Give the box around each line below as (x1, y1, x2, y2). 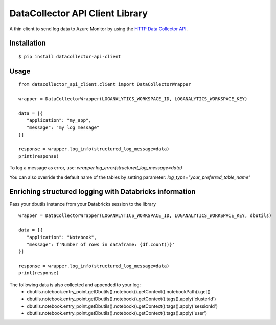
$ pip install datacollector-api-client (18, 54, 121, 59)
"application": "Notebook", (26, 234, 97, 240)
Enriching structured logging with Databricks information (9, 187, 196, 196)
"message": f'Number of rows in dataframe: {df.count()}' (26, 241, 175, 247)
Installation (9, 39, 46, 48)
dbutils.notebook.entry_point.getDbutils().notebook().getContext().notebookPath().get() (27, 289, 211, 295)
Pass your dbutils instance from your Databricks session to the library (9, 201, 156, 207)
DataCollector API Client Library (9, 8, 148, 19)
